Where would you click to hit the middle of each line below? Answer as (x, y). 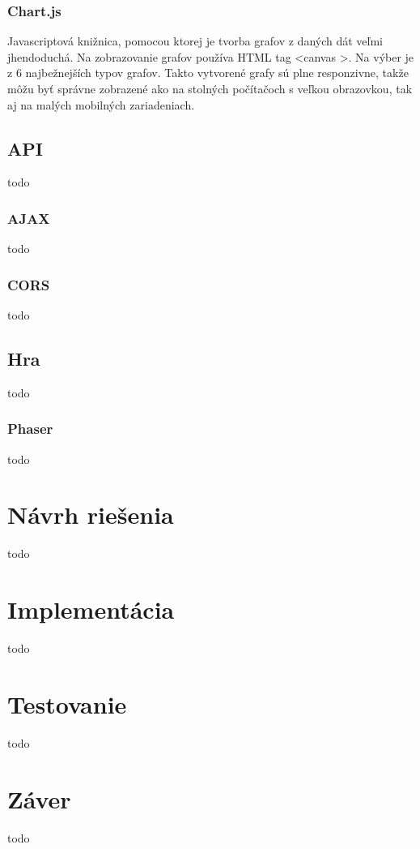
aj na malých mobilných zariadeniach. (101, 104)
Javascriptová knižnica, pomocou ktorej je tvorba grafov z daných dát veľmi (195, 41)
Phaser (30, 429)
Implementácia (91, 609)
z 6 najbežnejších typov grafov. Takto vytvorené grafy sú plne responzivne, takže (208, 73)
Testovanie (67, 703)
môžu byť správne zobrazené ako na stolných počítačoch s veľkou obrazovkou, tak (210, 88)
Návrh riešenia (91, 515)
